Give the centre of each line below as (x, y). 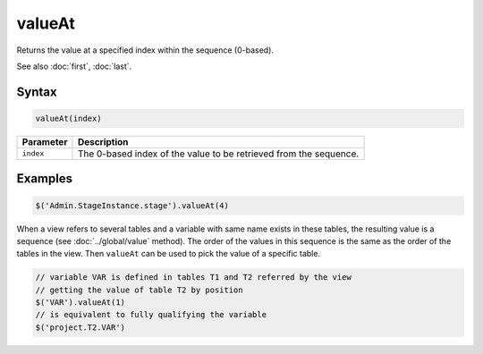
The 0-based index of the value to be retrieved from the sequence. (218, 154)
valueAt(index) (68, 118)
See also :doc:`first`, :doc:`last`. (74, 66)
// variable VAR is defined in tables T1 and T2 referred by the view (194, 278)
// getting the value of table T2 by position (139, 290)
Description (103, 141)
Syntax (37, 92)
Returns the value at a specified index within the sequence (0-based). (145, 50)
